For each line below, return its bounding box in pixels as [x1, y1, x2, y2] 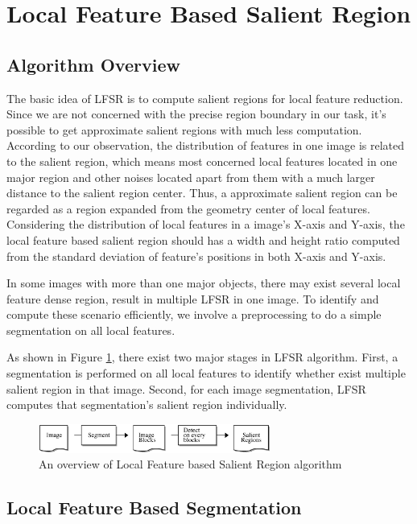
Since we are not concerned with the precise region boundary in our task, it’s [6, 105, 386, 122]
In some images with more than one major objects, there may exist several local [6, 274, 401, 291]
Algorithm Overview [6, 52, 180, 76]
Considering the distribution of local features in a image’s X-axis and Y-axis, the [6, 216, 405, 233]
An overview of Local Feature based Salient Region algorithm [39, 456, 342, 472]
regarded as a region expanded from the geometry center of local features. [6, 200, 370, 217]
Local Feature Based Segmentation [6, 495, 302, 520]
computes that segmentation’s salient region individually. [6, 396, 287, 413]
